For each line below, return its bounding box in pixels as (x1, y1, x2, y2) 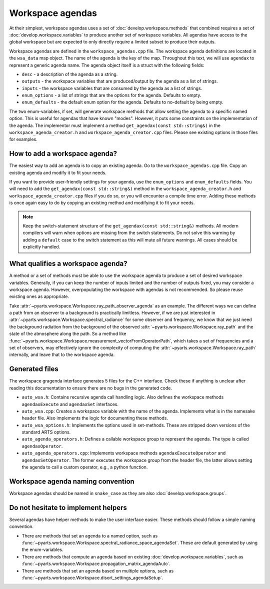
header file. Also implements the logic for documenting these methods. (21, 415, 168, 421)
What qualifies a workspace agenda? (9, 259, 127, 268)
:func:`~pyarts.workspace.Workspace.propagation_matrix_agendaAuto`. (21, 560, 171, 567)
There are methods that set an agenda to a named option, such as (21, 532, 158, 538)
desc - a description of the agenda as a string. (21, 71, 118, 77)
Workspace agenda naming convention (9, 477, 134, 485)
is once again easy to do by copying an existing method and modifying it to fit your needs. (9, 200, 195, 206)
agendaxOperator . (21, 443, 63, 449)
